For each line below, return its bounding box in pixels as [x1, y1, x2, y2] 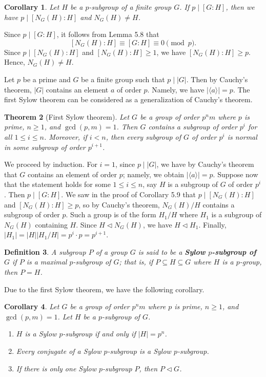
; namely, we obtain [122, 168, 185, 179]
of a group [95, 246, 128, 257]
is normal [227, 131, 257, 142]
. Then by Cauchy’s [186, 73, 248, 84]
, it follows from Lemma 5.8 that [56, 29, 159, 40]
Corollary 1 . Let [4, 2, 59, 12]
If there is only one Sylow [16, 363, 97, 373]
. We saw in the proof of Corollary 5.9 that [61, 188, 196, 199]
